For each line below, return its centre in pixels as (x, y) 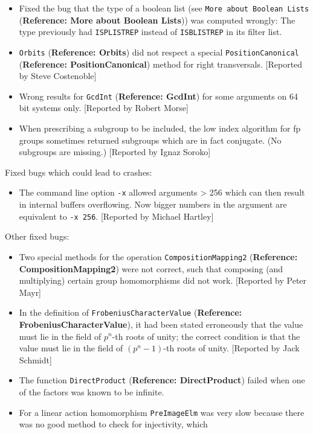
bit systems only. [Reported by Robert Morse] (104, 108)
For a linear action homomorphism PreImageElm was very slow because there (162, 412)
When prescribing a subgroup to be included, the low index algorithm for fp (160, 128)
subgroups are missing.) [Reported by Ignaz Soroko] (115, 152)
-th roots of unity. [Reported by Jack (231, 348)
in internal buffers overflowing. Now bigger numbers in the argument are (153, 204)
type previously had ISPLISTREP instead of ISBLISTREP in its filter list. (150, 32)
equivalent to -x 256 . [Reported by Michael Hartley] (116, 216)
